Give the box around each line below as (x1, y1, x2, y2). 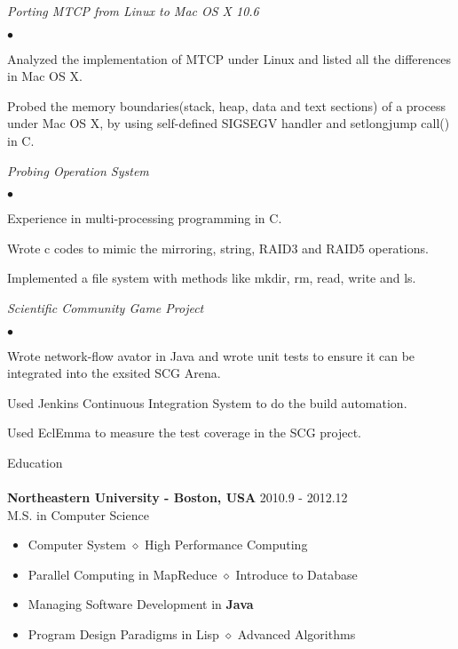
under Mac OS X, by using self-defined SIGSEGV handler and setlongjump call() (7, 114, 450, 132)
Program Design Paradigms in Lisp (28, 625, 219, 644)
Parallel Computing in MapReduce (28, 565, 217, 583)
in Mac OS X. (7, 67, 83, 85)
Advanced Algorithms (237, 625, 356, 644)
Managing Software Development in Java (28, 595, 254, 613)
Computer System (28, 535, 126, 554)
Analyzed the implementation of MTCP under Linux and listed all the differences (7, 49, 451, 68)
